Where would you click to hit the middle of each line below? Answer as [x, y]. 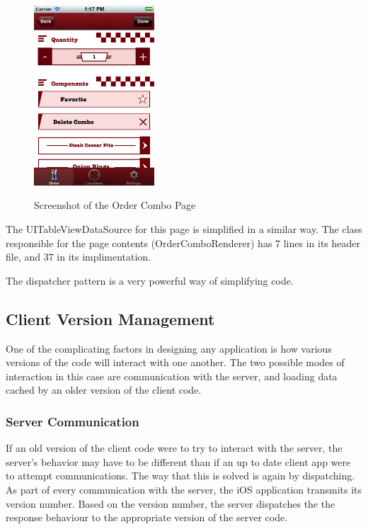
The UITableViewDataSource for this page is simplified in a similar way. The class [184, 229]
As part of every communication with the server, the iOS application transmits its [184, 489]
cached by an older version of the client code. [104, 390]
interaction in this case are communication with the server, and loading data [172, 376]
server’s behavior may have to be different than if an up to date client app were [178, 461]
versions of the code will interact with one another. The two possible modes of [175, 362]
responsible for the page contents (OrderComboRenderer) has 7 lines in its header [183, 243]
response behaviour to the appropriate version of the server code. [147, 517]
